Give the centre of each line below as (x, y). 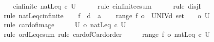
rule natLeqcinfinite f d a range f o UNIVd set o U (107, 15)
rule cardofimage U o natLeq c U (65, 25)
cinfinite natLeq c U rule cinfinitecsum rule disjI (107, 6)
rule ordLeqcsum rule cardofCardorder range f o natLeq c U (107, 34)
